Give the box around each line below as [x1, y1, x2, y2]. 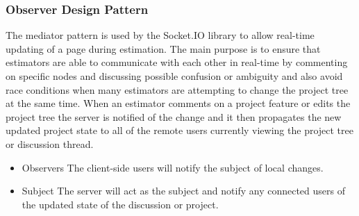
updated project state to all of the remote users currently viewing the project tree [6, 123, 353, 138]
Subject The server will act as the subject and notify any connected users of [22, 183, 346, 198]
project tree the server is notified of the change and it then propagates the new [6, 109, 342, 124]
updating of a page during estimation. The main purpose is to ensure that [6, 41, 321, 56]
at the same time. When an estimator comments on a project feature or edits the [6, 96, 351, 110]
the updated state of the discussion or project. [22, 197, 219, 211]
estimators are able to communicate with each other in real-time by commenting [6, 55, 348, 69]
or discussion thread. [6, 136, 94, 151]
